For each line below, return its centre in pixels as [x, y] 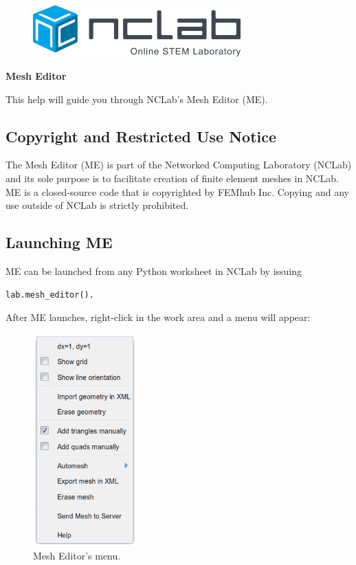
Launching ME [59, 242]
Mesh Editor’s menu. [77, 555]
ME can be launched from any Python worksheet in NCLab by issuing [154, 270]
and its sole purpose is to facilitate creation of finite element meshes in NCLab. [172, 178]
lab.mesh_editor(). [50, 295]
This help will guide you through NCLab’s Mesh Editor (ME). [137, 99]
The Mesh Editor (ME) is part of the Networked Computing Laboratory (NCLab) [179, 165]
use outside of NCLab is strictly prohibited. [97, 205]
